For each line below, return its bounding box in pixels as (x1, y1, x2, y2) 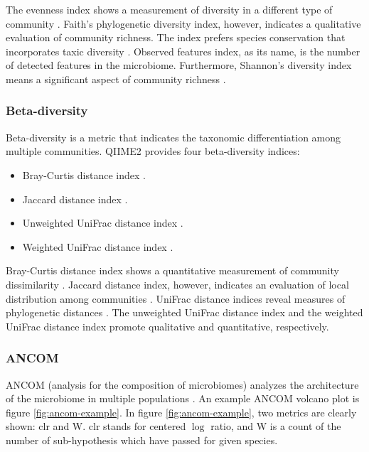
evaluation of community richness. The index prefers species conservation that (6, 30, 346, 45)
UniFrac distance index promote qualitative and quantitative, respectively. (6, 318, 329, 333)
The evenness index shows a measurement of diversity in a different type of (6, 2, 333, 16)
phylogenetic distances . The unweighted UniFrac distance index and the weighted (6, 305, 363, 320)
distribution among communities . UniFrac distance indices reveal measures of (6, 291, 346, 306)
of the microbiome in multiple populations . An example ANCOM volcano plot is (6, 391, 360, 406)
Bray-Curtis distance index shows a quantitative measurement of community (6, 263, 339, 278)
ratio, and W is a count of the (210, 419, 341, 434)
